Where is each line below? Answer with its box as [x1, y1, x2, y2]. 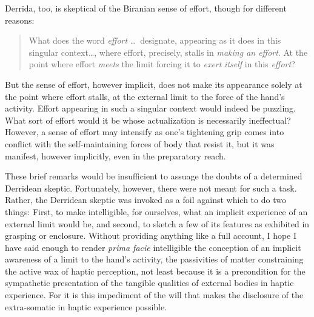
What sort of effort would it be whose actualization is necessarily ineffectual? [5, 113, 291, 126]
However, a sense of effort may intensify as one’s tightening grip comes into [5, 125, 284, 138]
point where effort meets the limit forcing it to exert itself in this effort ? [28, 58, 295, 70]
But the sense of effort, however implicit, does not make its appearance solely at [5, 78, 302, 90]
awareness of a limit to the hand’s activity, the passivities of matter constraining [5, 253, 304, 265]
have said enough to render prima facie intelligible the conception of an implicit [5, 241, 301, 253]
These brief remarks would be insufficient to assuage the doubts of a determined [5, 170, 302, 182]
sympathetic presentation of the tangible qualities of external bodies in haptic [5, 276, 294, 289]
